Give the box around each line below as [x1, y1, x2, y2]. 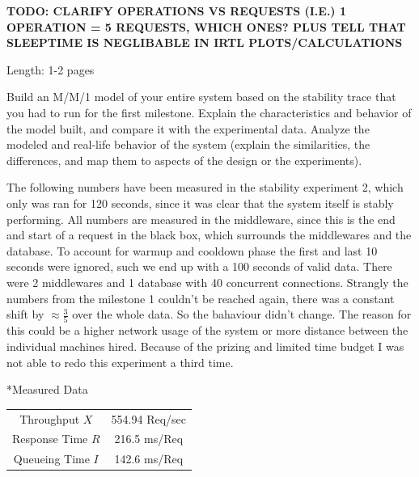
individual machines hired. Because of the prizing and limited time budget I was [6, 338, 404, 354]
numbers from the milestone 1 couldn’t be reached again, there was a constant [6, 289, 395, 306]
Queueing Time [13, 450, 90, 467]
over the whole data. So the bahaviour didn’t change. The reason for [72, 306, 412, 323]
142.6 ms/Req [114, 450, 184, 467]
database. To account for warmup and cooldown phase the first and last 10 [6, 242, 378, 259]
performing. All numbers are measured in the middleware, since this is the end [6, 210, 396, 227]
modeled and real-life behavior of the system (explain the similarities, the [6, 136, 370, 153]
